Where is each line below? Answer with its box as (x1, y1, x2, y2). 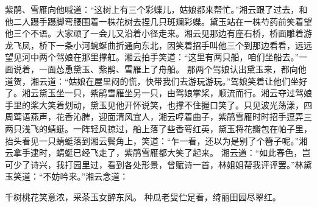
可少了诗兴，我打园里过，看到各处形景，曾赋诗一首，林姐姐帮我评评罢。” (5, 158, 295, 170)
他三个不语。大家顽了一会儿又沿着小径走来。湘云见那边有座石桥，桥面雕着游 (5, 27, 312, 40)
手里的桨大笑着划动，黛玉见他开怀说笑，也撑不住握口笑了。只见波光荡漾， (5, 98, 304, 111)
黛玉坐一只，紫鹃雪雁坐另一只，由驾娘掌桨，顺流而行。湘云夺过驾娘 (38, 86, 312, 99)
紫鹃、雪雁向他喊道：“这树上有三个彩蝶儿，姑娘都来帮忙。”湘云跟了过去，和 (5, 3, 308, 15)
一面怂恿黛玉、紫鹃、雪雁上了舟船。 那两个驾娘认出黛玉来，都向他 (38, 62, 307, 75)
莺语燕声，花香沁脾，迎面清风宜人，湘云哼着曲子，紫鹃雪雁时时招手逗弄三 (13, 110, 312, 123)
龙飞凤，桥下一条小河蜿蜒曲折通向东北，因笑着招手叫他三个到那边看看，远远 (5, 38, 312, 51)
